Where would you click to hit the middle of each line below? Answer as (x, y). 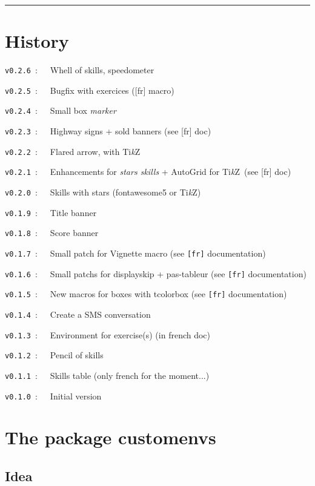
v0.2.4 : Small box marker (61, 110)
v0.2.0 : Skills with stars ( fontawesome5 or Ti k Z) (103, 192)
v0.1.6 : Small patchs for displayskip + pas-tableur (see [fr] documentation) (156, 273)
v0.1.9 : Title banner (51, 212)
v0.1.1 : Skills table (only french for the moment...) (107, 375)
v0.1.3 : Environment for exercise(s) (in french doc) (108, 334)
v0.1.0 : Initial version (53, 396)
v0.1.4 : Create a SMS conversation (78, 314)
